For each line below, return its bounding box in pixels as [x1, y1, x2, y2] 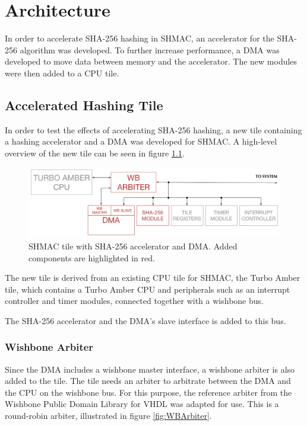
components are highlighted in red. [29, 251, 155, 264]
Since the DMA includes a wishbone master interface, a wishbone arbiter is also [5, 363, 295, 375]
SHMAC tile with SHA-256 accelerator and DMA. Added [29, 239, 238, 252]
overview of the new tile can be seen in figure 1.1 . [5, 146, 185, 159]
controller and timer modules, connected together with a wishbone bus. [5, 294, 264, 307]
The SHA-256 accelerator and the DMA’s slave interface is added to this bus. [5, 314, 286, 326]
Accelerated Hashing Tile [5, 95, 163, 114]
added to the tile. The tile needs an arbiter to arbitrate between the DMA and [5, 374, 291, 387]
